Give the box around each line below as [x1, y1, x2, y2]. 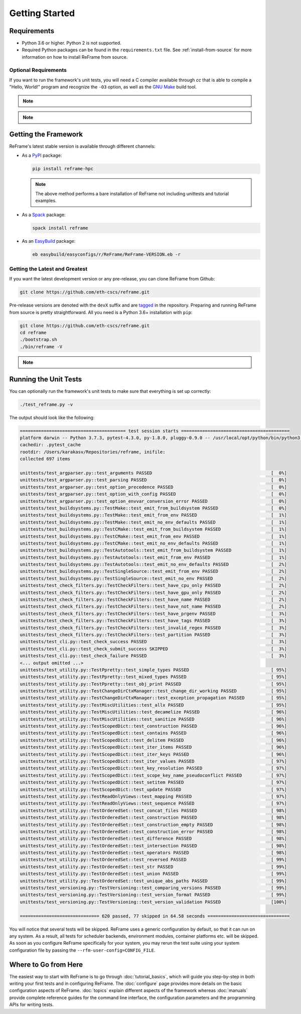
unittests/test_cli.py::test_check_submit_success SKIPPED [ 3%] [20, 646, 287, 652]
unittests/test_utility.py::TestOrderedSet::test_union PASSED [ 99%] [20, 871, 287, 877]
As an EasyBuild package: [22, 238, 76, 244]
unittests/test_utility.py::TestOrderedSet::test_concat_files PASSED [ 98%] [20, 807, 287, 814]
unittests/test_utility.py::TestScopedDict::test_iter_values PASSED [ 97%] [20, 759, 287, 764]
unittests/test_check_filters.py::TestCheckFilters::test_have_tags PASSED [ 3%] [20, 618, 287, 624]
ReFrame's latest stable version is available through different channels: [9, 143, 156, 149]
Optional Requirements [9, 66, 67, 73]
